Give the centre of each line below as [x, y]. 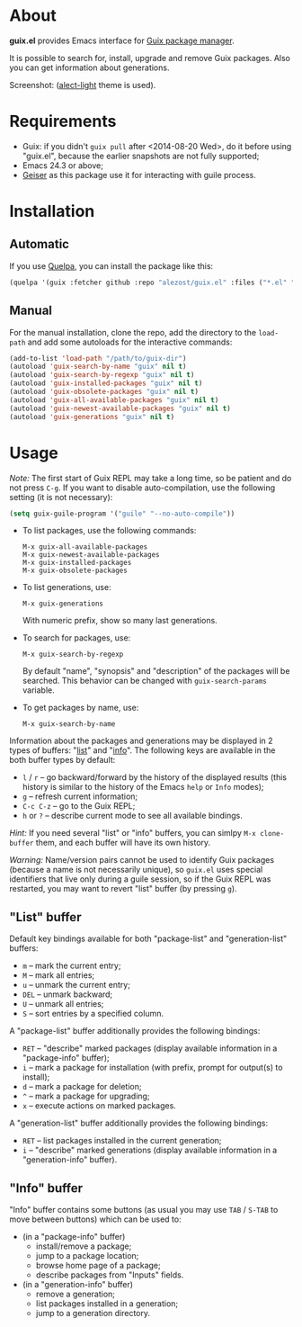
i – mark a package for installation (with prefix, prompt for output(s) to [152, 1068]
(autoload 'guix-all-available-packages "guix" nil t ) [114, 400]
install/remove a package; [84, 1246]
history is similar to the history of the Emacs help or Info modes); [143, 787]
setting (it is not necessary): [61, 497]
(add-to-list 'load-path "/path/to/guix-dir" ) [98, 358]
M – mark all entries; [58, 975]
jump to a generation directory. [93, 1313]
